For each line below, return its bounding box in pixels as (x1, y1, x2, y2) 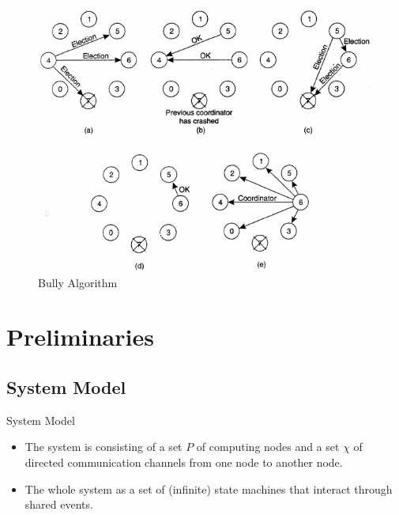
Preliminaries (6, 320, 154, 353)
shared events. (24, 496, 93, 513)
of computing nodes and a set (196, 438, 340, 455)
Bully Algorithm (38, 274, 118, 290)
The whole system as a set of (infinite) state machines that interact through (24, 480, 393, 497)
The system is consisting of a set (24, 438, 183, 455)
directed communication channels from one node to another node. (24, 454, 343, 471)
